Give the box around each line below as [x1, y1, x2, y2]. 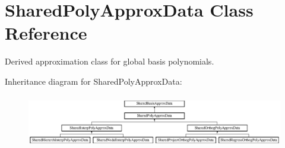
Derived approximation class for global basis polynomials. [5, 55, 214, 67]
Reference [5, 21, 87, 45]
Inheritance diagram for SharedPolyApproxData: [5, 75, 182, 87]
